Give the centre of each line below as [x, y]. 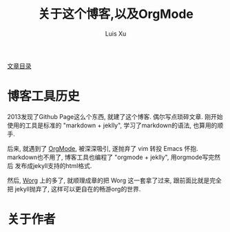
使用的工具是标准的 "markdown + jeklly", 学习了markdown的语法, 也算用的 [112, 125]
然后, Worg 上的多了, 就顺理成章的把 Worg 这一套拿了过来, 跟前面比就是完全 [114, 180]
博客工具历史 [44, 96]
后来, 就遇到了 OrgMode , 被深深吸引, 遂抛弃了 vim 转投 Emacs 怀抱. [103, 148]
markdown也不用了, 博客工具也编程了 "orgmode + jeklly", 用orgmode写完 [111, 157]
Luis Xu [116, 33]
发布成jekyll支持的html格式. [53, 165]
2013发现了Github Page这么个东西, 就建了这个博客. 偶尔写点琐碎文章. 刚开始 [115, 116]
